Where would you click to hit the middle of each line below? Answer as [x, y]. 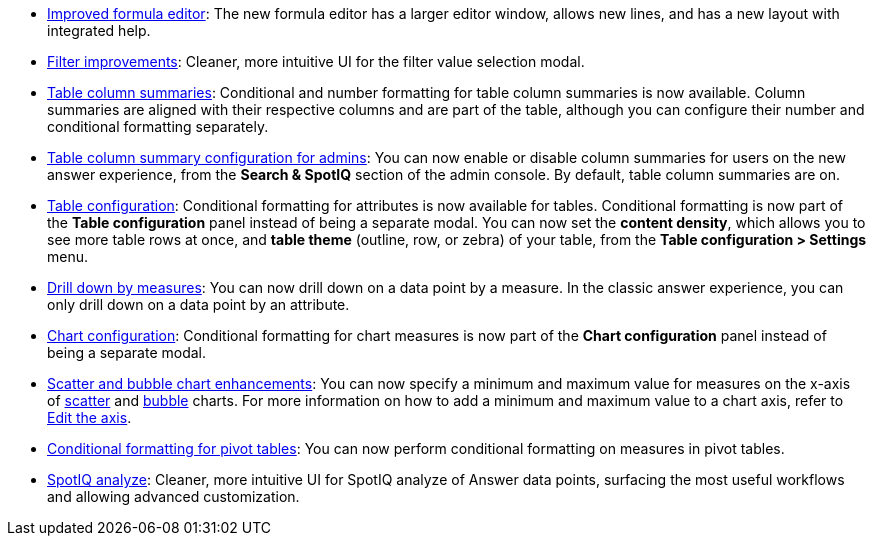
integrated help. [99, 30]
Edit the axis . [89, 417]
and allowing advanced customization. [173, 496]
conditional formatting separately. [158, 126]
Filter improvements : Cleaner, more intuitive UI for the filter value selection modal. [316, 61]
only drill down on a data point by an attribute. [198, 304]
